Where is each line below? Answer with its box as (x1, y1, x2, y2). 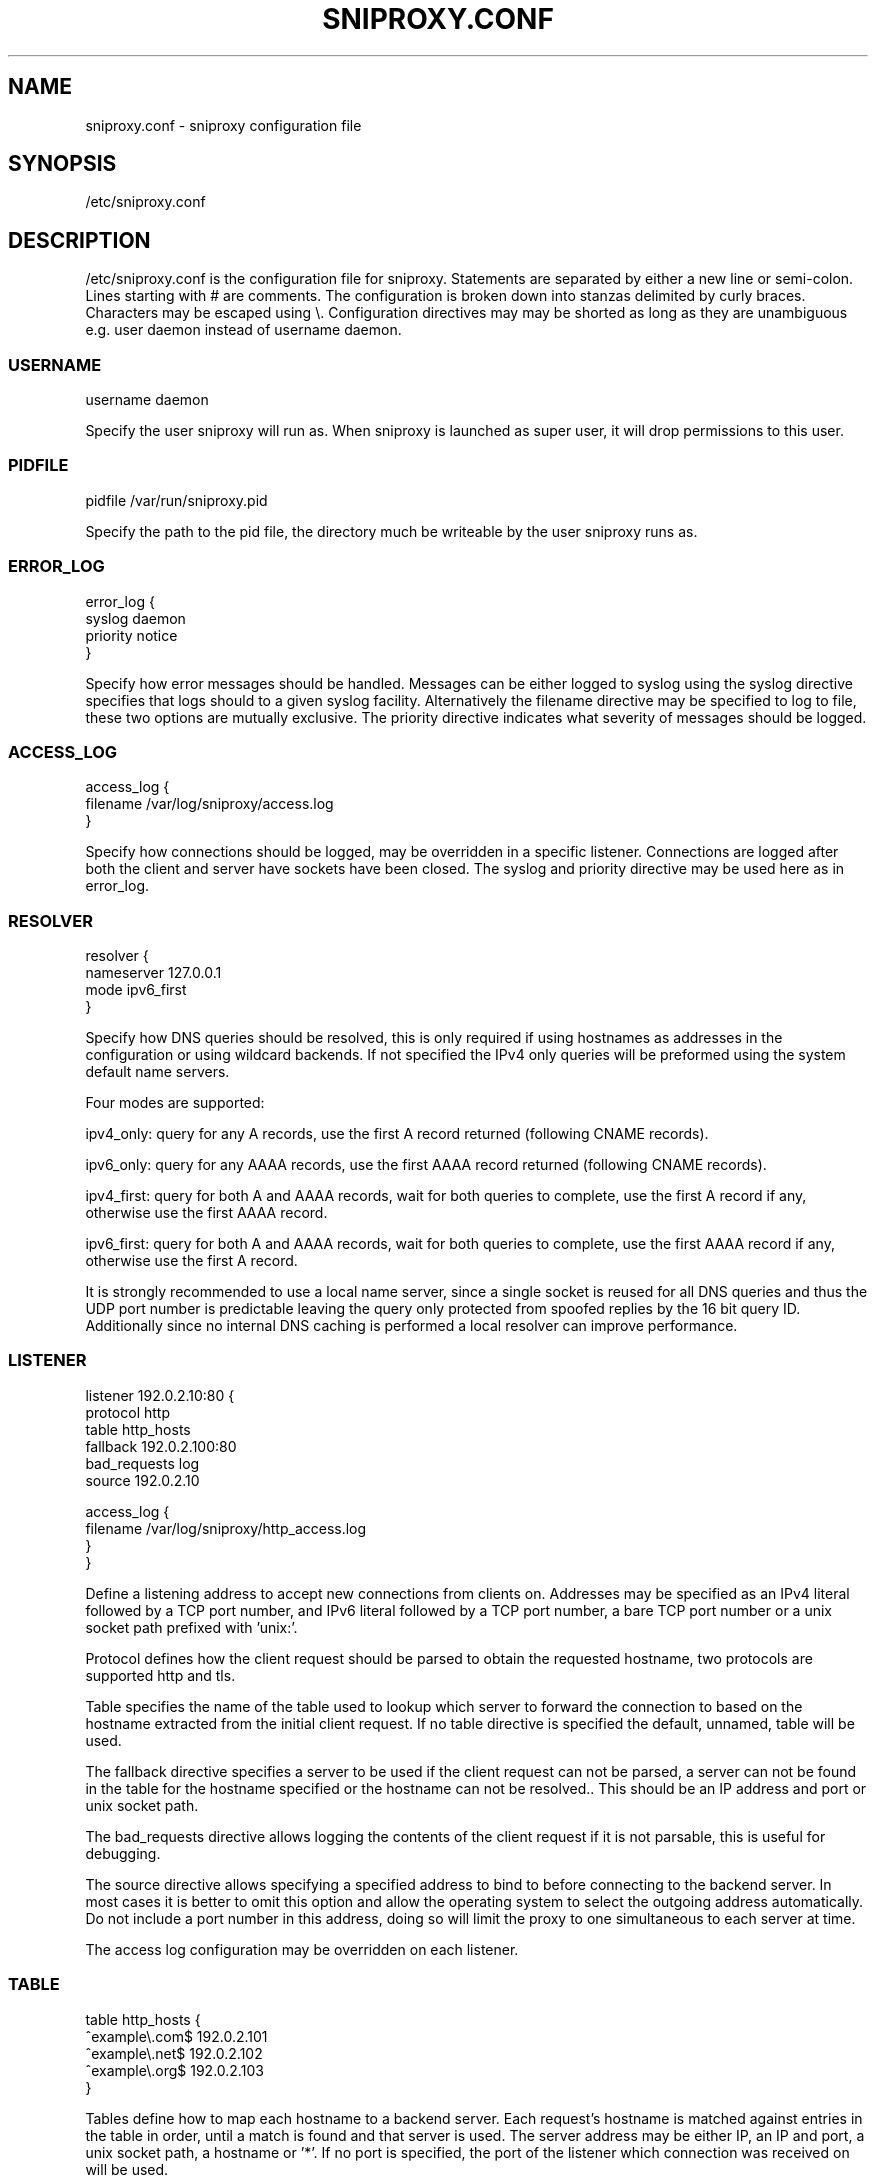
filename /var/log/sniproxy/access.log (85, 795, 334, 813)
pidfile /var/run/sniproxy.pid (85, 491, 268, 509)
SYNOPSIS (8, 151, 117, 177)
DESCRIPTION (8, 227, 151, 253)
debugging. (85, 1844, 161, 1862)
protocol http (85, 1403, 170, 1421)
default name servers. (85, 1063, 230, 1081)
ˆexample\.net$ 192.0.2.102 (85, 2044, 263, 2062)
